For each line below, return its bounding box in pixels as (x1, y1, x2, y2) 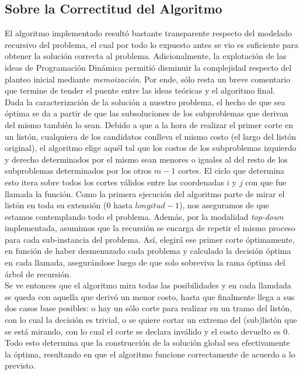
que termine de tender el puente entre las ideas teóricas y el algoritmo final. (5, 84, 276, 97)
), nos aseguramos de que (179, 199, 269, 211)
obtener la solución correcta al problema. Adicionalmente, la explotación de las (5, 50, 287, 62)
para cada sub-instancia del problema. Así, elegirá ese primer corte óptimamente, (5, 233, 295, 245)
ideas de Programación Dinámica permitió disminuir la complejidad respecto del (5, 61, 292, 73)
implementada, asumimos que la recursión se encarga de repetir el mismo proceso (5, 222, 295, 234)
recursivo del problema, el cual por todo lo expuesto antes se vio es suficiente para (5, 38, 299, 50)
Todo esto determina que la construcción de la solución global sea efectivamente (5, 336, 290, 349)
